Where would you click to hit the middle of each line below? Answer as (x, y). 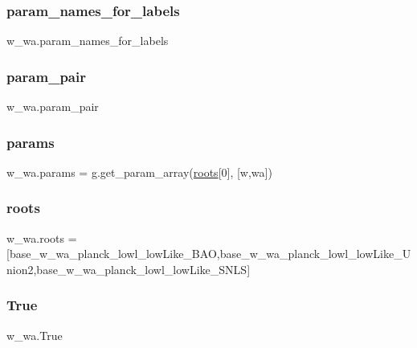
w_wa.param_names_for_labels (88, 41)
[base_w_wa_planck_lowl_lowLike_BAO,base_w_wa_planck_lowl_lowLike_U (209, 254)
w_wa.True (35, 335)
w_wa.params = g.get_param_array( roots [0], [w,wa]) (139, 172)
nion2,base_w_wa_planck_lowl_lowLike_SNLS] (129, 269)
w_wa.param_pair (53, 106)
